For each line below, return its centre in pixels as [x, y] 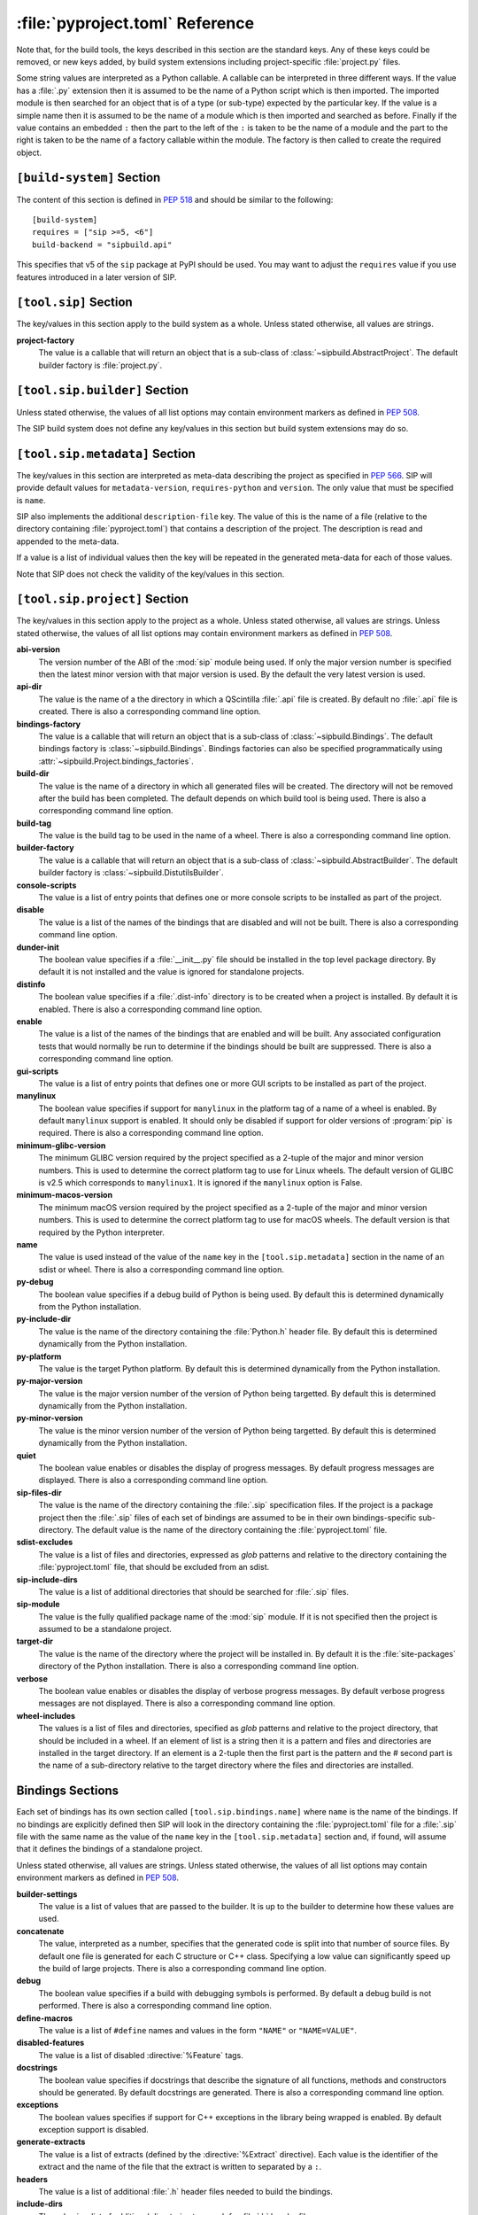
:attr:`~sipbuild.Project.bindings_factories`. [116, 761]
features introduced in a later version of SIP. [96, 277]
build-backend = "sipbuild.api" [102, 245]
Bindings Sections [68, 1791]
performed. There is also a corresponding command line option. [155, 2006]
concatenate [40, 1931]
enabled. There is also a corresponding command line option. [150, 1009]
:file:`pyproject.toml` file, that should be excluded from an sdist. [154, 1567]
